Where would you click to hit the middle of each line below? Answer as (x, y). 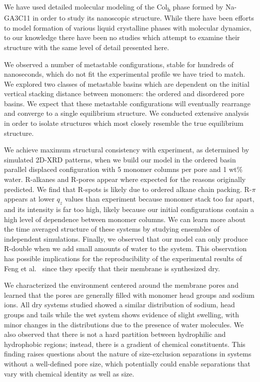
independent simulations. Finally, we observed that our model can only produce (126, 238)
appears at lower (29, 199)
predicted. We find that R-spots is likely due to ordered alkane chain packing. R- (128, 189)
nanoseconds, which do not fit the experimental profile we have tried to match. (125, 74)
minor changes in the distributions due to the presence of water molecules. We (124, 324)
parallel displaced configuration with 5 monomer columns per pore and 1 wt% (123, 169)
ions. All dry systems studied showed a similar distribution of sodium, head (119, 305)
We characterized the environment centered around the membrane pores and (121, 285)
